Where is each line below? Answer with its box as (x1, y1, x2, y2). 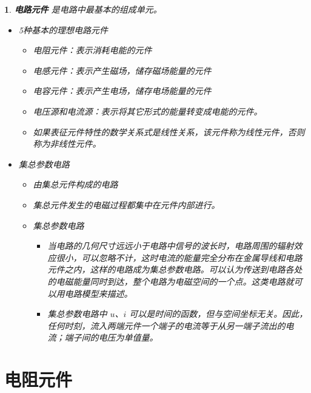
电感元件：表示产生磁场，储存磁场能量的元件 (33, 64, 212, 77)
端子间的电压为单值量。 (64, 331, 158, 344)
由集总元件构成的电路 (33, 178, 118, 191)
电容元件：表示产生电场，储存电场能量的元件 (33, 84, 212, 97)
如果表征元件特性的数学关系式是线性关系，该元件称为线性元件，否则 (33, 125, 305, 138)
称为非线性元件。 (33, 137, 101, 150)
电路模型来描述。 (64, 287, 133, 299)
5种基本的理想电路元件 (18, 23, 108, 36)
